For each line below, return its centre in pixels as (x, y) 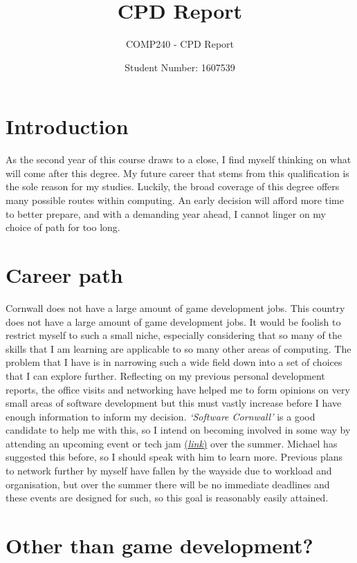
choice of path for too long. (63, 227)
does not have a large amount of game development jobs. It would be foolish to (173, 321)
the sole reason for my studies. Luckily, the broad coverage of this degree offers (173, 186)
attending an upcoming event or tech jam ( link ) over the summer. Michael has (172, 443)
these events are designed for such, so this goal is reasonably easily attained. (167, 498)
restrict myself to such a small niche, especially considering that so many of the (174, 335)
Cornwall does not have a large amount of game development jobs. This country (175, 307)
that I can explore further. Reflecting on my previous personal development (165, 375)
